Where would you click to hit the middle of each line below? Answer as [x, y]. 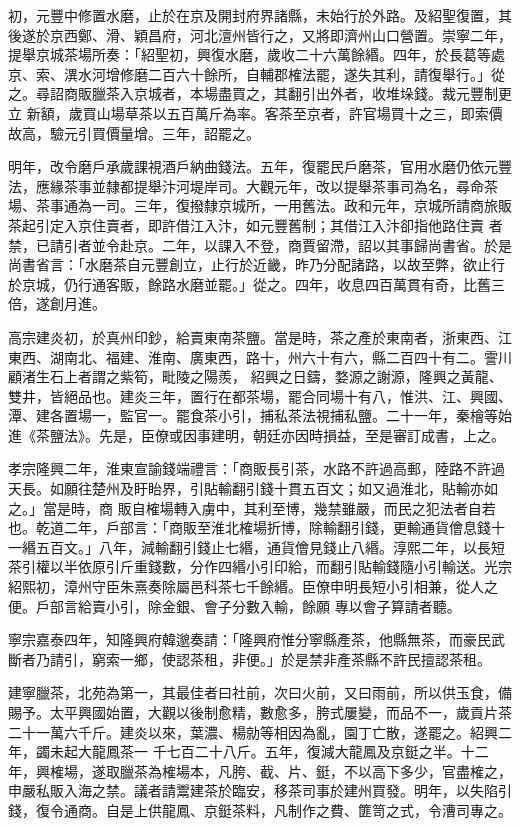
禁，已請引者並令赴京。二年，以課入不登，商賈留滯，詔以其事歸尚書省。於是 [260, 244]
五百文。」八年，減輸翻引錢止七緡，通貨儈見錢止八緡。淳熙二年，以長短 [270, 546]
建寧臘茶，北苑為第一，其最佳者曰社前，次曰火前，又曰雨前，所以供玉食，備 [260, 692]
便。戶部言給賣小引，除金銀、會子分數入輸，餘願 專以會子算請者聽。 [234, 605]
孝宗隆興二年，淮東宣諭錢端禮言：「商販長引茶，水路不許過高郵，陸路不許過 [256, 468]
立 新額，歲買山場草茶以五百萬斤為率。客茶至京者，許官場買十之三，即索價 [255, 112]
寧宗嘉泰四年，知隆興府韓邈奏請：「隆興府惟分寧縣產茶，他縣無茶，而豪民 [249, 639]
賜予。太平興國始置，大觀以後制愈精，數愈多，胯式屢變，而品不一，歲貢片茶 [260, 712]
